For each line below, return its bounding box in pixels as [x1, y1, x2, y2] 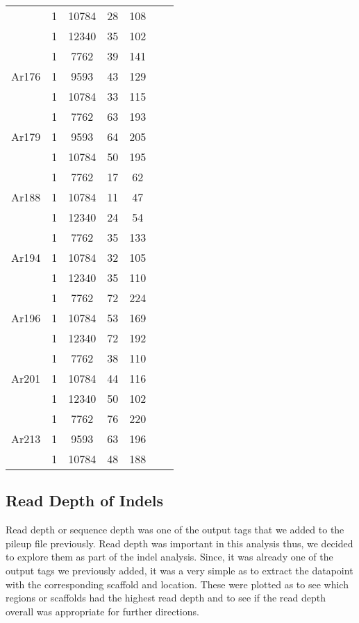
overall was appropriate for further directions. [6, 604, 199, 618]
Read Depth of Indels [6, 490, 164, 511]
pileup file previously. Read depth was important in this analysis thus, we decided [6, 535, 353, 550]
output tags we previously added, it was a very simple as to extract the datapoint [6, 563, 353, 577]
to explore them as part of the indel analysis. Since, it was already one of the [6, 549, 333, 564]
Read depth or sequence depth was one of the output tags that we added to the [6, 522, 344, 537]
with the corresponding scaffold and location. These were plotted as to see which [6, 576, 349, 591]
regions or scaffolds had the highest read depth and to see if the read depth [6, 590, 326, 605]
